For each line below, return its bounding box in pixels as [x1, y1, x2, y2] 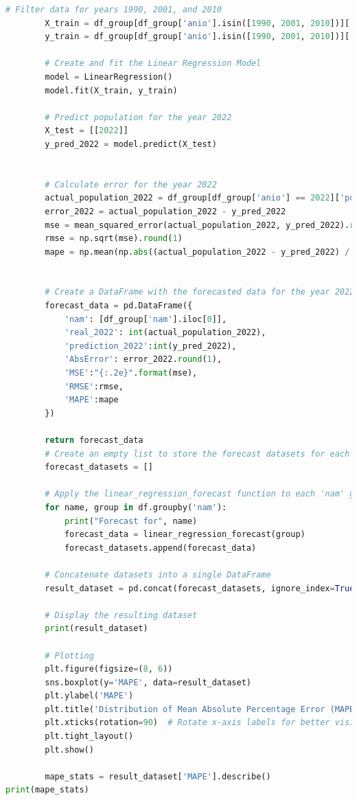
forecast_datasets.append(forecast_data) [64, 542, 257, 553]
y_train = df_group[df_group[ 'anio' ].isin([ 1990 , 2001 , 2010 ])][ [45, 32, 350, 42]
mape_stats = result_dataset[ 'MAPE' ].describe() [45, 771, 271, 781]
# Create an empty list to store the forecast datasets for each [45, 448, 350, 459]
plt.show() [45, 744, 94, 755]
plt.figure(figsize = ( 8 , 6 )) [45, 664, 173, 674]
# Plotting [45, 650, 94, 661]
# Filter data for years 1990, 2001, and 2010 [5, 5, 222, 14]
